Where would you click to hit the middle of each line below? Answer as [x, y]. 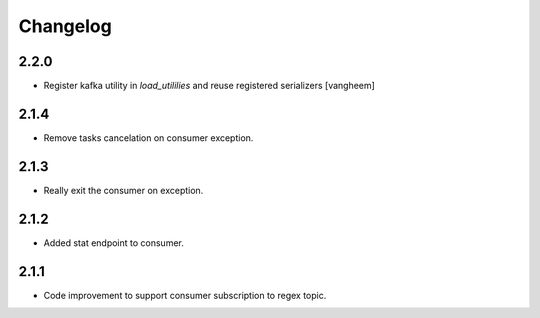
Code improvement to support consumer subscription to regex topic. [185, 295]
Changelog [65, 26]
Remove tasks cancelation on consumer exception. [148, 137]
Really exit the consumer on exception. [123, 190]
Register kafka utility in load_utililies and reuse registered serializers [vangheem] [209, 86]
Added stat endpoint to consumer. [114, 242]
